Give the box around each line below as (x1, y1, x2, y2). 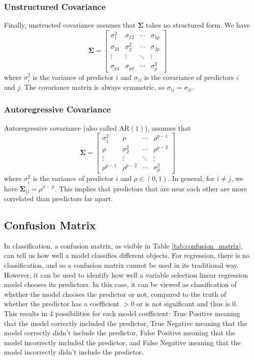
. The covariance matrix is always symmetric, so (20, 81, 165, 92)
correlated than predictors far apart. (4, 193, 113, 203)
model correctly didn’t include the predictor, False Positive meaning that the (4, 327, 235, 338)
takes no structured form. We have (145, 20, 250, 30)
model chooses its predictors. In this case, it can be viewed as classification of (4, 279, 237, 289)
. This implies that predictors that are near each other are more (55, 183, 247, 193)
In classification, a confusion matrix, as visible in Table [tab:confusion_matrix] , (4, 240, 243, 251)
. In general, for (168, 173, 215, 183)
